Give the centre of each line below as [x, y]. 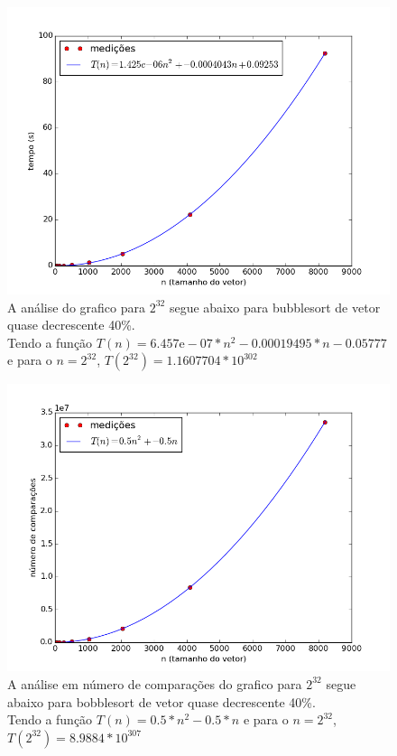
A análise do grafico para [76, 307]
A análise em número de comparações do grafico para [155, 683]
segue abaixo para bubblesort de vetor [275, 307]
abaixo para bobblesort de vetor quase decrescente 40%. [162, 701]
